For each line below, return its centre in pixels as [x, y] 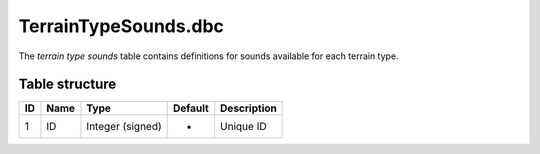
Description [248, 108]
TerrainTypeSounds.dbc [121, 26]
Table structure [67, 84]
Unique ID [243, 127]
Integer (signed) [124, 127]
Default [191, 108]
